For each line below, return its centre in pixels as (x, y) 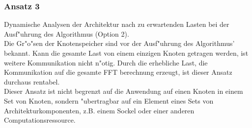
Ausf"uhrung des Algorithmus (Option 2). (67, 33)
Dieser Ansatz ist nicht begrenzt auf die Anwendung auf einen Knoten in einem (124, 91)
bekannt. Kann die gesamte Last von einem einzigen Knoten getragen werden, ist (126, 53)
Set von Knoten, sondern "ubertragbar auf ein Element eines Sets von (109, 100)
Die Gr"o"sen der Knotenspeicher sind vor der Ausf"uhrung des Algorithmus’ (119, 43)
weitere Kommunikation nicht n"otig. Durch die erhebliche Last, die (106, 62)
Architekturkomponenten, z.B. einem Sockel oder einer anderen (99, 110)
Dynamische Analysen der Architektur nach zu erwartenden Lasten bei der (117, 24)
